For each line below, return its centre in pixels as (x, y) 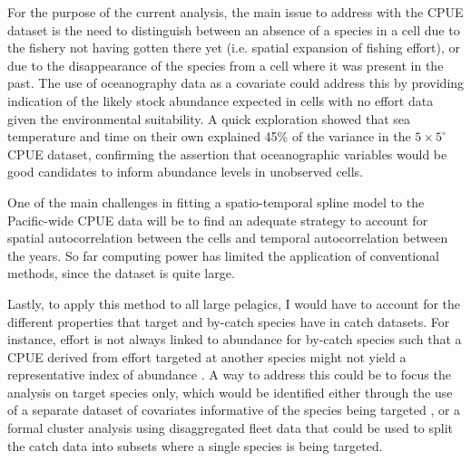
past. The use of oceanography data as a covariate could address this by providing (236, 83)
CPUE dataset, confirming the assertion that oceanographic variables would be (227, 154)
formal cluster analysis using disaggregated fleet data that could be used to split (231, 428)
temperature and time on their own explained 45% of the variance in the (209, 136)
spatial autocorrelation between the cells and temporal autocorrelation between (228, 238)
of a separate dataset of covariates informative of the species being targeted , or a (234, 410)
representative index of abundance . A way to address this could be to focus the (229, 375)
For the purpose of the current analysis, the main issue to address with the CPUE (235, 12)
